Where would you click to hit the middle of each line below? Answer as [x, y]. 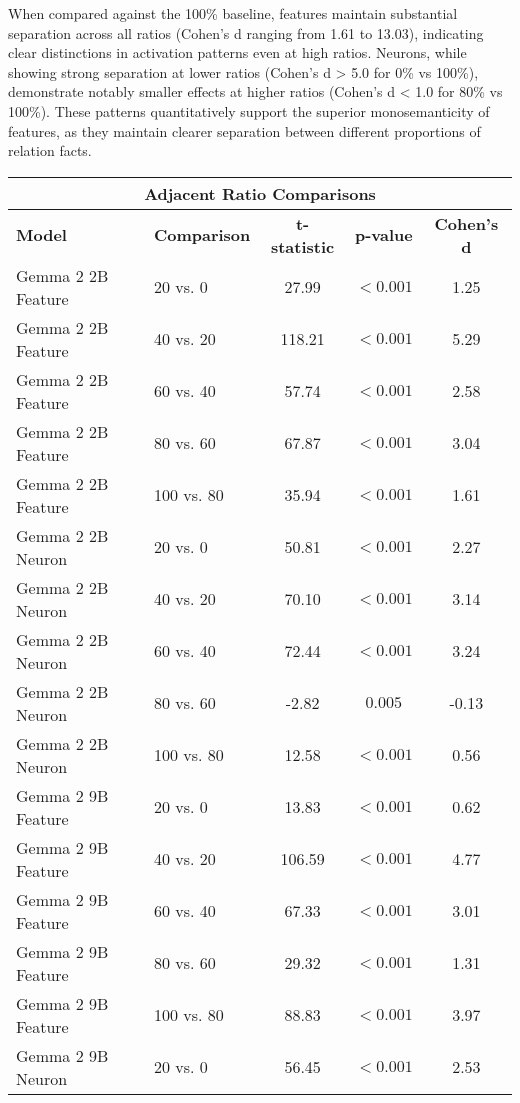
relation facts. [50, 150]
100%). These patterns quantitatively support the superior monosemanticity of [249, 110]
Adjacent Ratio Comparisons [260, 193]
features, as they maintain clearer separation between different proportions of [244, 130]
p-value [383, 235]
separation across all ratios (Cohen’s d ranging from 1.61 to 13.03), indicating [246, 32]
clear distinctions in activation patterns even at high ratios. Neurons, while [237, 52]
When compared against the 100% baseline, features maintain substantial [233, 13]
